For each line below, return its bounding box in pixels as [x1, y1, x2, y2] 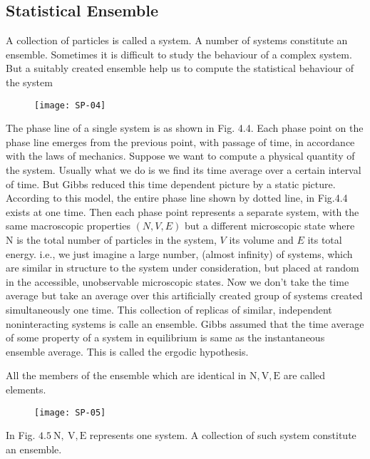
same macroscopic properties [6, 218, 130, 233]
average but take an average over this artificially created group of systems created [6, 288, 363, 303]
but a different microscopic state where [184, 218, 355, 233]
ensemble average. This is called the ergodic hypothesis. [6, 344, 249, 359]
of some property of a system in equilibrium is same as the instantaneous [6, 330, 325, 345]
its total [307, 232, 342, 247]
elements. [6, 381, 46, 396]
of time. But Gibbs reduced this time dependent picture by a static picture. [6, 176, 336, 191]
